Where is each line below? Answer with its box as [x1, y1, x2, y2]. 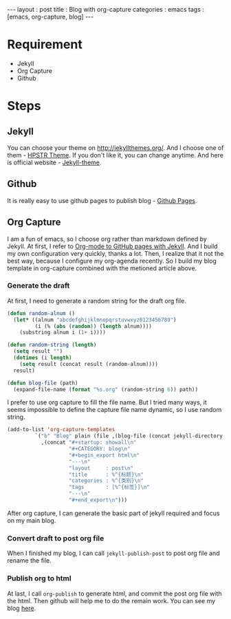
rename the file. [7, 556, 52, 565]
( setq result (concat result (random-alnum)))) [19, 360, 158, 367]
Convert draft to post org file [7, 533, 104, 543]
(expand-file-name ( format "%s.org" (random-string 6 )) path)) [13, 386, 198, 393]
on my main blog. [7, 516, 56, 524]
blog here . [7, 604, 36, 612]
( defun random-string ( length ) [7, 342, 97, 349]
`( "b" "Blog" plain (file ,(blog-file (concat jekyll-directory [34, 433, 223, 439]
